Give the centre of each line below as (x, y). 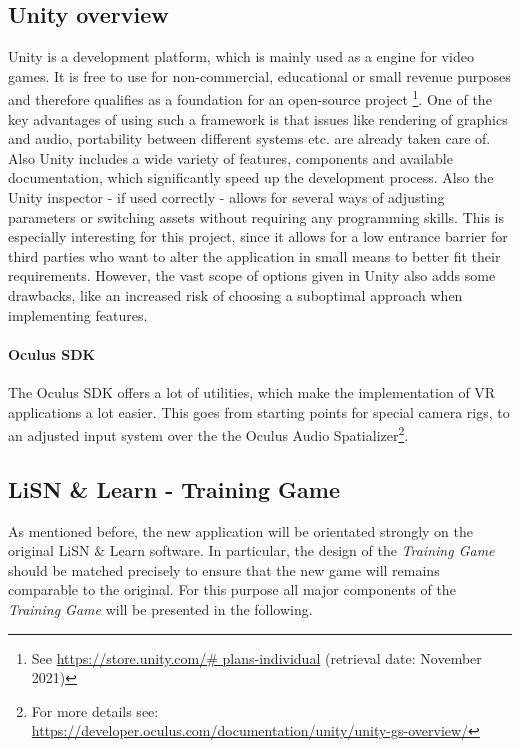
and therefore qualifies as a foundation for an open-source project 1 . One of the (250, 98)
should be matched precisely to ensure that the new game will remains (224, 569)
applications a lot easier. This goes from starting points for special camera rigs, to (259, 411)
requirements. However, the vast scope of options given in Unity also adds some (252, 275)
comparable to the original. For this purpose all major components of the (232, 589)
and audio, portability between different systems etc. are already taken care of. (249, 138)
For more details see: (95, 710)
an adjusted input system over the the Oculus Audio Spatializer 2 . (208, 433)
